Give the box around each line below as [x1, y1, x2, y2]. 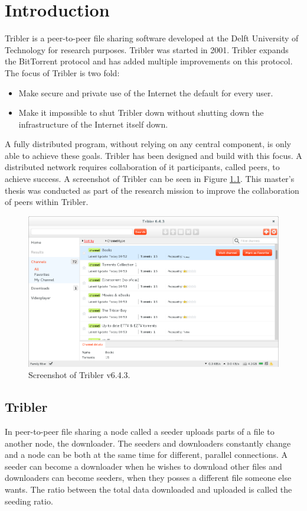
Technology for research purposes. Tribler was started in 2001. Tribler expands [5, 43, 289, 56]
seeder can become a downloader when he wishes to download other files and [5, 460, 282, 472]
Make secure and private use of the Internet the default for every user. [18, 86, 273, 99]
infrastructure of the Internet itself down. [18, 118, 168, 130]
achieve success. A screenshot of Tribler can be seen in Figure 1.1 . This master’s [5, 172, 295, 185]
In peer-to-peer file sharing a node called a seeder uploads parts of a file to [5, 425, 275, 438]
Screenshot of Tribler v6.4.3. [28, 369, 130, 381]
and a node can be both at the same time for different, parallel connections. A [5, 448, 288, 461]
